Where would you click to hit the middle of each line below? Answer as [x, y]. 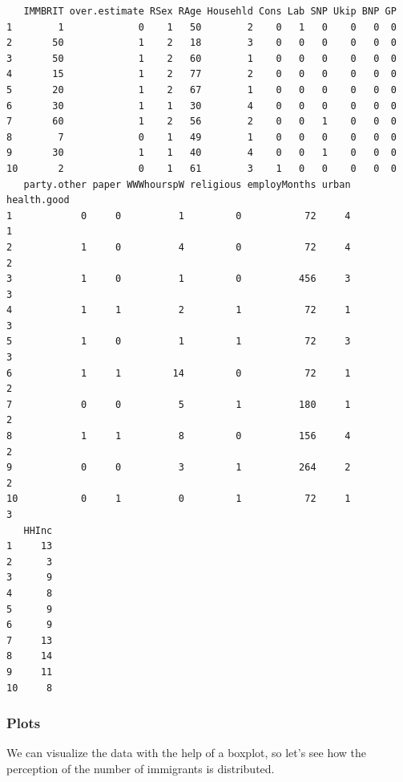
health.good [38, 200]
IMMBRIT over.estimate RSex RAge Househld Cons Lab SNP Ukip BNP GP [210, 11]
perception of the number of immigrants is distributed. [141, 768]
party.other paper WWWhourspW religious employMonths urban [187, 184]
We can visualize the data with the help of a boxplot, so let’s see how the [187, 753]
